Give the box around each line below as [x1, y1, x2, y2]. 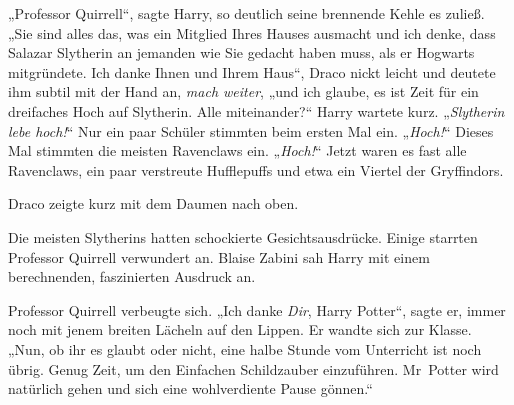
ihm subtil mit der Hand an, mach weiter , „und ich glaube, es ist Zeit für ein [8, 81, 479, 102]
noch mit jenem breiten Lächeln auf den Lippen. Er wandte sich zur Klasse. [8, 319, 472, 340]
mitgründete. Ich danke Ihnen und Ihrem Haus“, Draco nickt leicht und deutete [8, 61, 496, 82]
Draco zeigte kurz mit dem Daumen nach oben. [8, 193, 299, 214]
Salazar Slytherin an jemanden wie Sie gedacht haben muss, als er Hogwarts [8, 42, 475, 63]
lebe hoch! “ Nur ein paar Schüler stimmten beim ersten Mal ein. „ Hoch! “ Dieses [8, 120, 494, 141]
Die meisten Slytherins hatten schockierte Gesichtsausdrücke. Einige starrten [8, 226, 478, 247]
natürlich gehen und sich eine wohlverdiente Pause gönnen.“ [8, 378, 373, 399]
